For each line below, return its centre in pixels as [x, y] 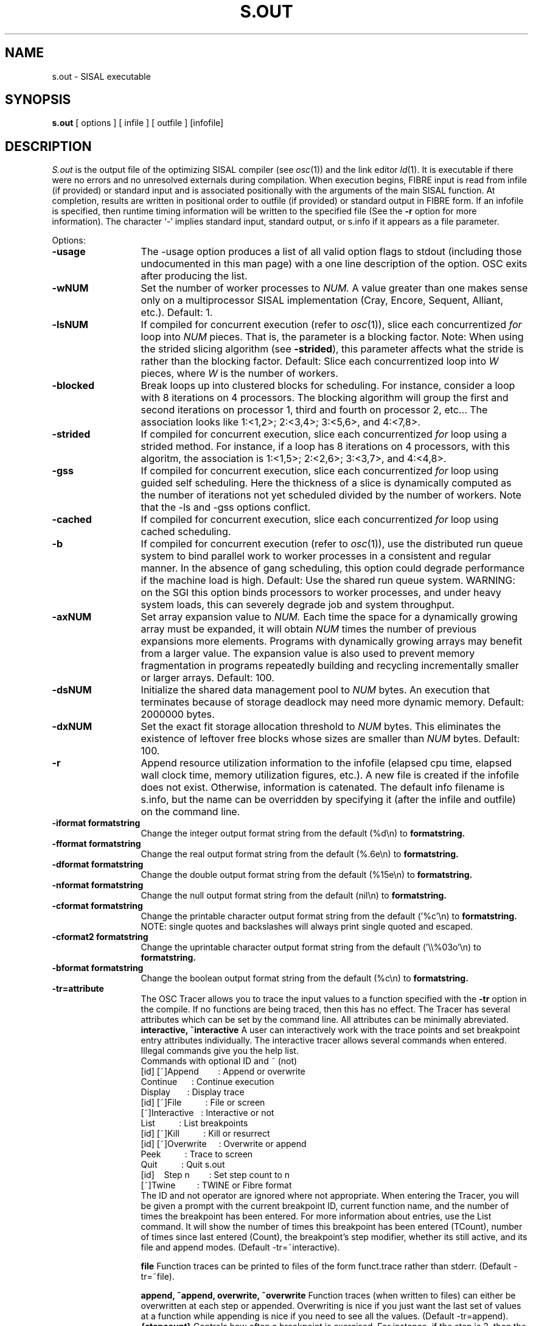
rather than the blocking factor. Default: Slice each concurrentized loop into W [320, 361]
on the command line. [190, 812]
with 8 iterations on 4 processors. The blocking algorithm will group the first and [325, 398]
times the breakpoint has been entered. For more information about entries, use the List [316, 1216]
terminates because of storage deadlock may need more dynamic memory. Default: [333, 702]
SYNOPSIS [38, 100]
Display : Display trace [193, 1092]
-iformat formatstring [96, 823]
